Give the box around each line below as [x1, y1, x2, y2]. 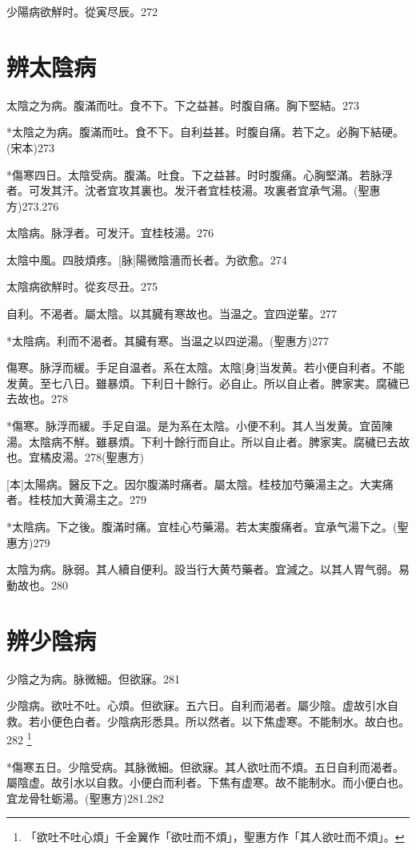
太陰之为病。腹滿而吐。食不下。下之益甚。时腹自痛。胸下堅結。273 [6, 96, 359, 113]
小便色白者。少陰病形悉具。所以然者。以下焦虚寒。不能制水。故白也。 [39, 712, 410, 729]
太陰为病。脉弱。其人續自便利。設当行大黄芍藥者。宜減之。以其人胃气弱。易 [6, 561, 410, 578]
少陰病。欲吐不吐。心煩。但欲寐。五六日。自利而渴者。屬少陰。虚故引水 [6, 697, 387, 714]
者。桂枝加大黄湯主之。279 [6, 491, 146, 508]
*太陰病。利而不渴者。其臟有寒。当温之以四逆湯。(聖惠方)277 [6, 332, 329, 348]
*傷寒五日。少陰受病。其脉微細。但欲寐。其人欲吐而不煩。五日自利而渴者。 [6, 758, 404, 775]
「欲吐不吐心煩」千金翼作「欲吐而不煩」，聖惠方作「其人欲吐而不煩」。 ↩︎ [25, 828, 405, 845]
